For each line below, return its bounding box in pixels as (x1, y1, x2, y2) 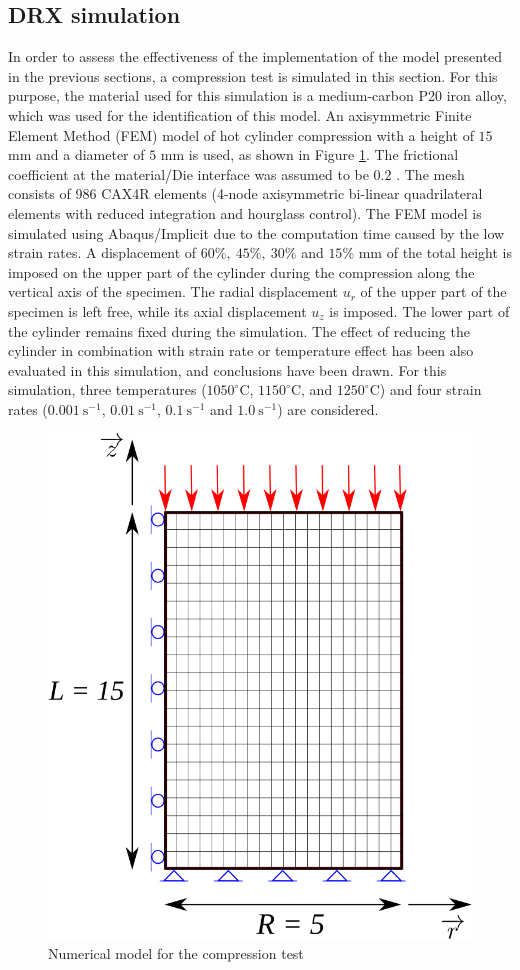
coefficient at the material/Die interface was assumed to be (8, 163, 369, 184)
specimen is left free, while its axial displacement (8, 300, 307, 321)
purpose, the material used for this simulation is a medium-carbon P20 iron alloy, (8, 85, 507, 106)
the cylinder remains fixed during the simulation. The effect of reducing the (8, 320, 470, 341)
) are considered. (277, 398, 379, 419)
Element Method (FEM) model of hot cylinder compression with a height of (8, 124, 474, 145)
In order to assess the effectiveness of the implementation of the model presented (8, 46, 503, 67)
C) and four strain (369, 379, 482, 400)
